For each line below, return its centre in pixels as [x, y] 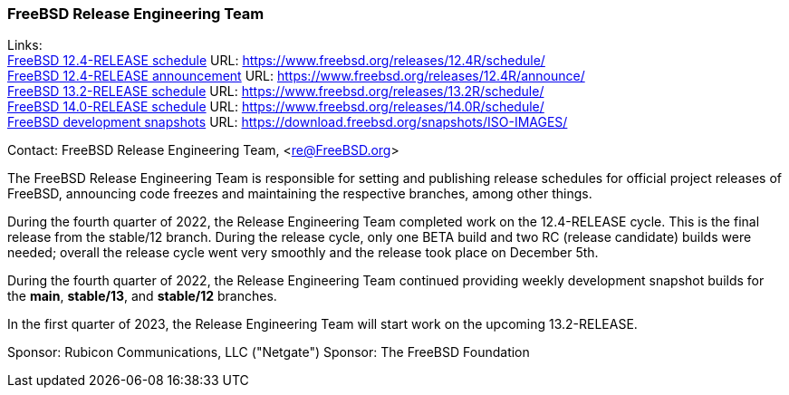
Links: [25, 45]
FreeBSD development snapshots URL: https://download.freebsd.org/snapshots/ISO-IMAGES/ [288, 122]
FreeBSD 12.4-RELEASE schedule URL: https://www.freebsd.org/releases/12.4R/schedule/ [276, 61]
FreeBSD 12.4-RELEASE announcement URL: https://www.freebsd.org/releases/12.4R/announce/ [296, 76]
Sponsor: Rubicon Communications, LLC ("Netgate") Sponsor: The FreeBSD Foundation [269, 352]
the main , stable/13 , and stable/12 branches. [142, 296]
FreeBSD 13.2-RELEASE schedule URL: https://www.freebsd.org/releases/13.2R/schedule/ [276, 92]
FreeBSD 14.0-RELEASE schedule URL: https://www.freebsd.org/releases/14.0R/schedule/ [276, 107]
